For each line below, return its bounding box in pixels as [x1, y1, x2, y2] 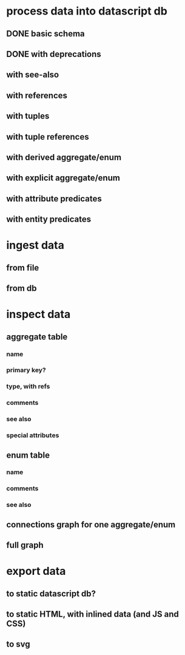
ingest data [6, 239, 65, 253]
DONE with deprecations [6, 49, 101, 59]
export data [6, 565, 66, 578]
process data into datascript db [6, 4, 168, 18]
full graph [6, 540, 44, 551]
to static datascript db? [6, 588, 96, 599]
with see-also [6, 70, 59, 80]
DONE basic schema [6, 29, 85, 39]
